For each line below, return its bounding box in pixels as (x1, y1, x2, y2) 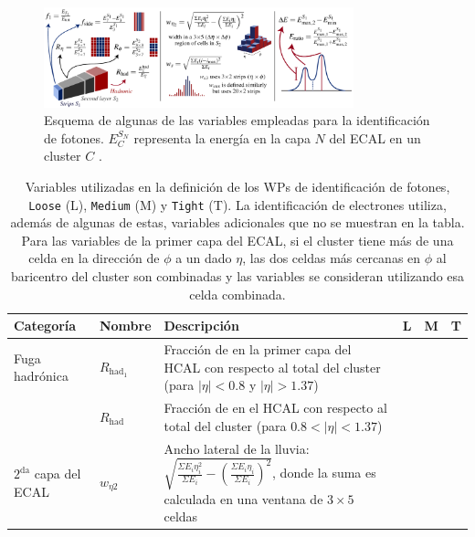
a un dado (175, 248, 232, 268)
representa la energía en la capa (133, 128, 311, 147)
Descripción (164, 316, 239, 335)
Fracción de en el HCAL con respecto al (164, 398, 387, 417)
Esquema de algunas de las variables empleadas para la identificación (44, 111, 430, 130)
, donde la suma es (272, 463, 376, 482)
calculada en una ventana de (164, 489, 323, 508)
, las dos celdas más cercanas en (242, 248, 421, 268)
